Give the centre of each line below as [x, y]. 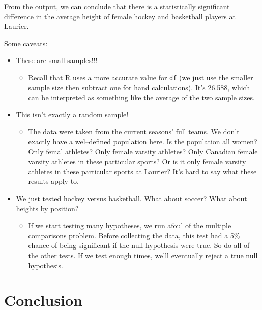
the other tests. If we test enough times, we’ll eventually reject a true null [143, 255]
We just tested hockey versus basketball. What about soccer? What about [132, 198]
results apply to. [53, 181]
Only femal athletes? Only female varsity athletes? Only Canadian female [143, 151]
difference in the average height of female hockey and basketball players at [120, 16]
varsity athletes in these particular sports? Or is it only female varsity [137, 161]
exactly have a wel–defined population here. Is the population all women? [143, 141]
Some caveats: [26, 43]
